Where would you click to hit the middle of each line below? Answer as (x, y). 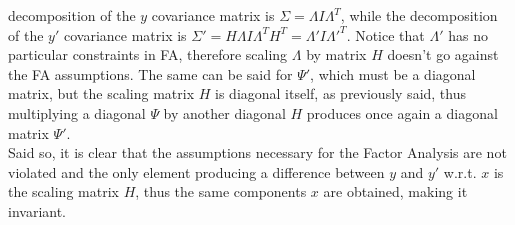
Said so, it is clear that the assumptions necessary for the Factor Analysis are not (257, 152)
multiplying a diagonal (77, 112)
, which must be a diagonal (393, 73)
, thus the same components (221, 191)
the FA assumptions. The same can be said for (150, 73)
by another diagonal (224, 112)
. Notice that (385, 34)
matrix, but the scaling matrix (101, 93)
